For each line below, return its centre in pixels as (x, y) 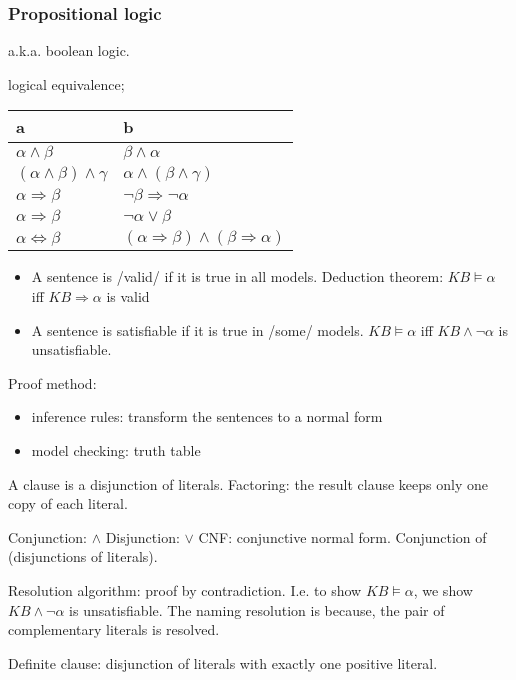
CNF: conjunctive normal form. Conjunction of (342, 536)
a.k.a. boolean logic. (69, 50)
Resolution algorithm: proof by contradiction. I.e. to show (185, 589)
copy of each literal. (68, 503)
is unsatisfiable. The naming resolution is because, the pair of (257, 609)
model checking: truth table (116, 449)
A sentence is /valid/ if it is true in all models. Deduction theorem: (237, 276)
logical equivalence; (66, 83)
